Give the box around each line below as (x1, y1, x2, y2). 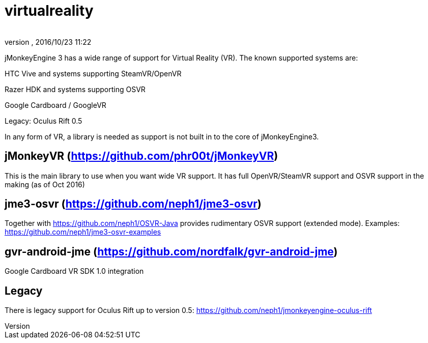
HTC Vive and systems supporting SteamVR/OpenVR (5, 69, 182, 78)
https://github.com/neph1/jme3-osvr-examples (5, 227, 161, 237)
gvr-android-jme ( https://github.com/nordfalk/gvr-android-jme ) (5, 245, 338, 258)
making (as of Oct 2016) (5, 180, 85, 189)
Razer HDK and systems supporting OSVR (5, 84, 146, 94)
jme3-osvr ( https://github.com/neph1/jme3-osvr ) (5, 197, 262, 211)
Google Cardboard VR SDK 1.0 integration (5, 267, 144, 276)
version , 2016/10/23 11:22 (5, 37, 92, 46)
